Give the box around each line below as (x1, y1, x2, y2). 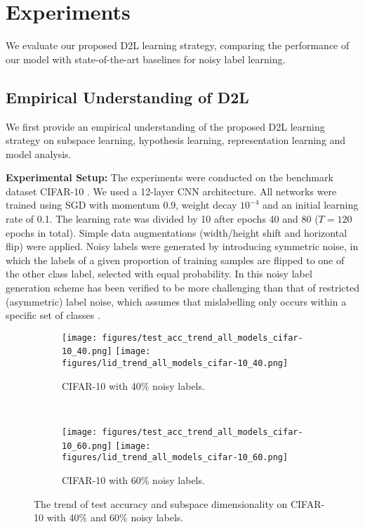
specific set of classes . (6, 308, 100, 322)
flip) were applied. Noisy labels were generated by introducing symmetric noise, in (6, 239, 359, 254)
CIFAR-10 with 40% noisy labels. (62, 378, 205, 393)
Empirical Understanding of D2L (6, 86, 249, 107)
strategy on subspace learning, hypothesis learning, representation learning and (6, 133, 346, 148)
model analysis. (6, 146, 72, 161)
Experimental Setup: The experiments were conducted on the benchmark (6, 170, 333, 185)
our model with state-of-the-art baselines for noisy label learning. (6, 51, 286, 66)
